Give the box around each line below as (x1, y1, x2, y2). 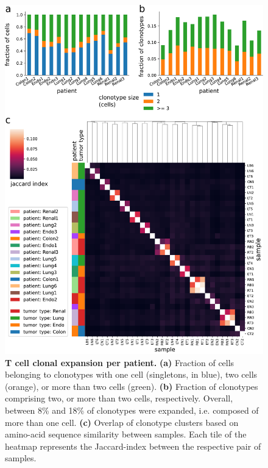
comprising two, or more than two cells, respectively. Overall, (5, 392, 233, 405)
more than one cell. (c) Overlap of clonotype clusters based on (5, 416, 239, 428)
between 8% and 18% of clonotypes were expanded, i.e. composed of (5, 404, 259, 416)
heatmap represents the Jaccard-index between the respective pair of (5, 439, 261, 452)
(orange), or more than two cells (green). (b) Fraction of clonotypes (5, 380, 258, 392)
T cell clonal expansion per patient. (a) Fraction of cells (5, 356, 234, 369)
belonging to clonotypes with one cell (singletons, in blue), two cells (5, 368, 258, 381)
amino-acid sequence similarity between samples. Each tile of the (5, 428, 247, 441)
